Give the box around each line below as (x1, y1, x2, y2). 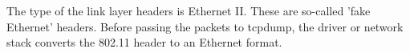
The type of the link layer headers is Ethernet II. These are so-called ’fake (6, 2, 371, 18)
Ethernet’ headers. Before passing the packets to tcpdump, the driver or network (6, 18, 404, 35)
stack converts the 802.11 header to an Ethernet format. (6, 34, 282, 51)
